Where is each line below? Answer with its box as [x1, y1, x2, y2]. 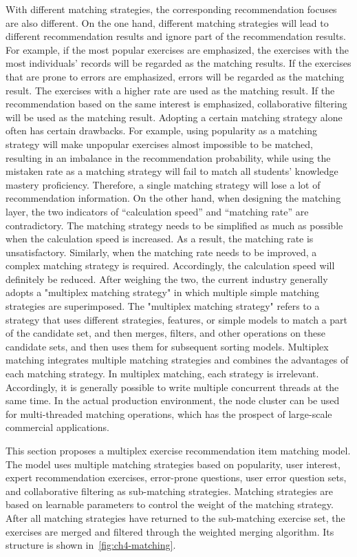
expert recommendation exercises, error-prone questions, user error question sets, [6, 470, 347, 485]
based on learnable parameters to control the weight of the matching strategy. [6, 497, 334, 512]
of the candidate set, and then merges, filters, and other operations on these [6, 326, 325, 340]
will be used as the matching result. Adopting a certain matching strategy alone [6, 109, 343, 124]
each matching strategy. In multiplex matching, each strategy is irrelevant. [6, 366, 319, 381]
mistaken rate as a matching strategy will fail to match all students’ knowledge [6, 164, 338, 178]
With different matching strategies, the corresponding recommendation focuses [6, 2, 337, 16]
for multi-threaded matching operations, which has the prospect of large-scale [6, 406, 332, 421]
